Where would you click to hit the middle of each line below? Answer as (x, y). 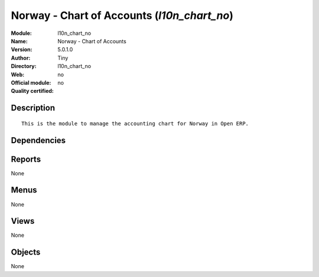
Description (33, 108)
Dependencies (38, 140)
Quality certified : (32, 91)
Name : (19, 41)
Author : (21, 58)
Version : (22, 50)
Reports (26, 159)
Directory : (24, 66)
